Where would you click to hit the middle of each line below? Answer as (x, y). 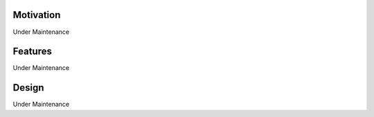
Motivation (37, 15)
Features (32, 52)
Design (28, 88)
